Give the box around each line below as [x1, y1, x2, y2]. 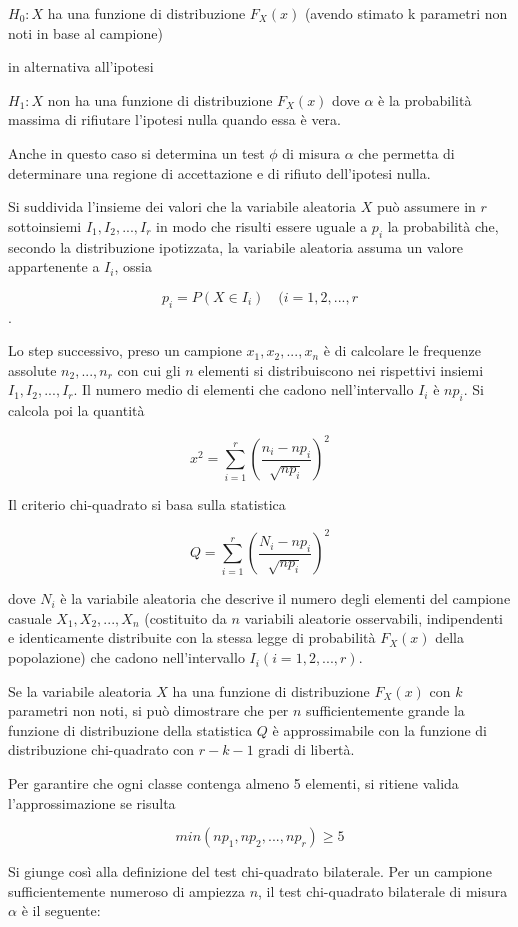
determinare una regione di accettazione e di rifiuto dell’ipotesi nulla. [8, 162, 431, 183]
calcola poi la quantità [8, 400, 145, 421]
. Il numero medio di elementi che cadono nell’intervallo [73, 379, 414, 400]
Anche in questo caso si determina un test [8, 142, 265, 163]
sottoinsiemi [8, 215, 82, 236]
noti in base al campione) [8, 22, 163, 43]
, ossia [114, 256, 152, 277]
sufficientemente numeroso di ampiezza [8, 880, 245, 901]
